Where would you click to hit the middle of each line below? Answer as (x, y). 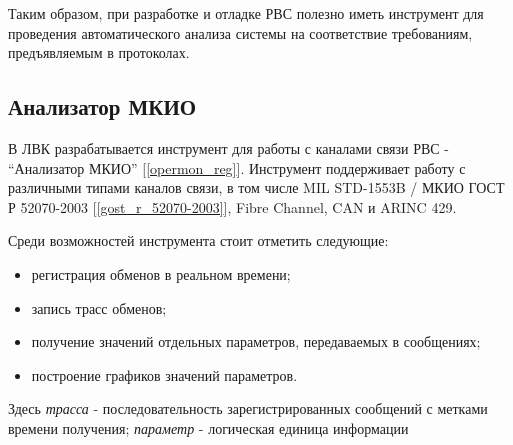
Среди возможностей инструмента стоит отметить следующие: (198, 240)
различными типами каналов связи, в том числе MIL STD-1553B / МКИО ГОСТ (256, 187)
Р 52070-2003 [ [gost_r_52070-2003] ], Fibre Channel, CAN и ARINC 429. (232, 206)
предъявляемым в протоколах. (99, 52)
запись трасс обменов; (99, 307)
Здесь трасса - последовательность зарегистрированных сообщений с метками (248, 408)
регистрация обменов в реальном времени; (161, 273)
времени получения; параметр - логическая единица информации (208, 427)
